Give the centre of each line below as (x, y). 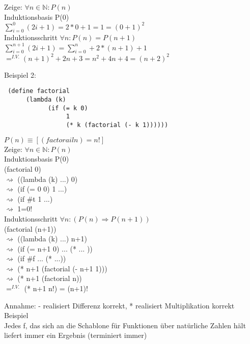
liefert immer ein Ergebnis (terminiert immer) (76, 335)
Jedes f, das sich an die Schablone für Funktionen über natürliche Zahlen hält (125, 325)
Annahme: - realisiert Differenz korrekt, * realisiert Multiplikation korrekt (119, 305)
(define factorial (39, 91)
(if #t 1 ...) (35, 198)
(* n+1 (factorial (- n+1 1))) (62, 268)
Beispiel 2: (20, 74)
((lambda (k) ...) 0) (48, 179)
